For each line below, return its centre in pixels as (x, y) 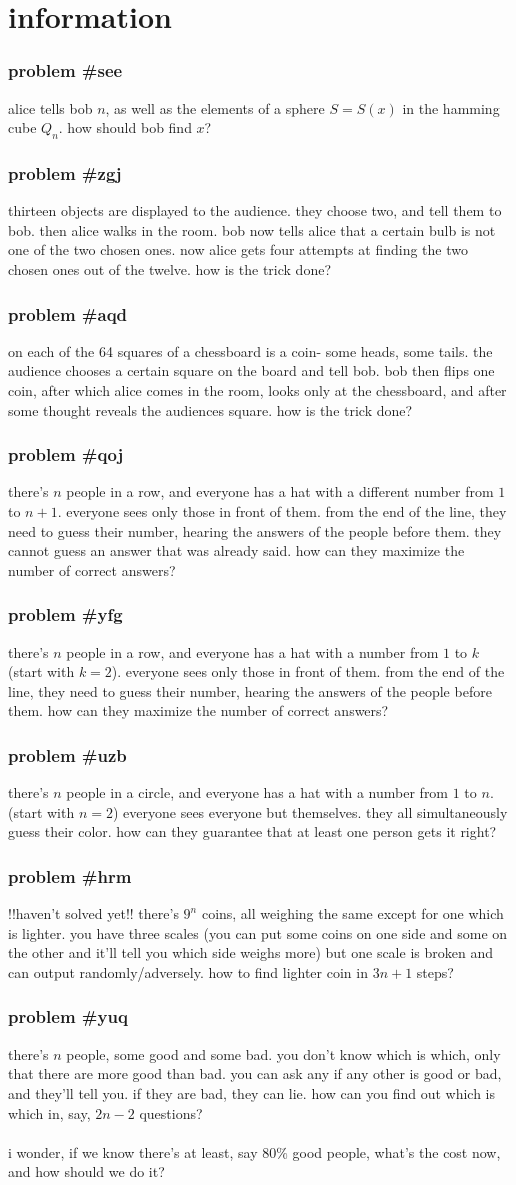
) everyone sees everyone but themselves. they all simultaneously (310, 811)
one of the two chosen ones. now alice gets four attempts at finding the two (238, 249)
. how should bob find (125, 127)
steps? (435, 971)
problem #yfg (65, 614)
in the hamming (451, 107)
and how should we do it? (86, 1171)
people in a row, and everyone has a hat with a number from (252, 651)
